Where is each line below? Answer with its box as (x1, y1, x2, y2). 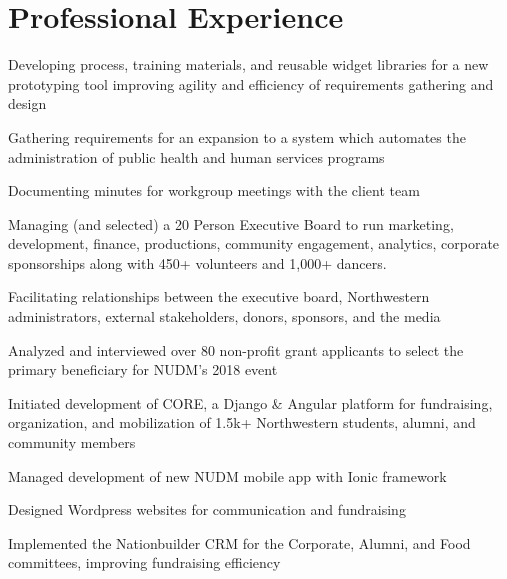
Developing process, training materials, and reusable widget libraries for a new (8, 54, 489, 75)
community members (8, 432, 136, 453)
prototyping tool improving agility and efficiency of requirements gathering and (8, 73, 494, 94)
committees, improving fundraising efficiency (8, 552, 281, 573)
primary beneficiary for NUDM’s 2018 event (8, 359, 278, 380)
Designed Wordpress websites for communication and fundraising (8, 499, 406, 520)
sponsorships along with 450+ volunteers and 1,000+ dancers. (8, 252, 387, 273)
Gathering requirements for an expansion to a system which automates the (8, 126, 466, 147)
